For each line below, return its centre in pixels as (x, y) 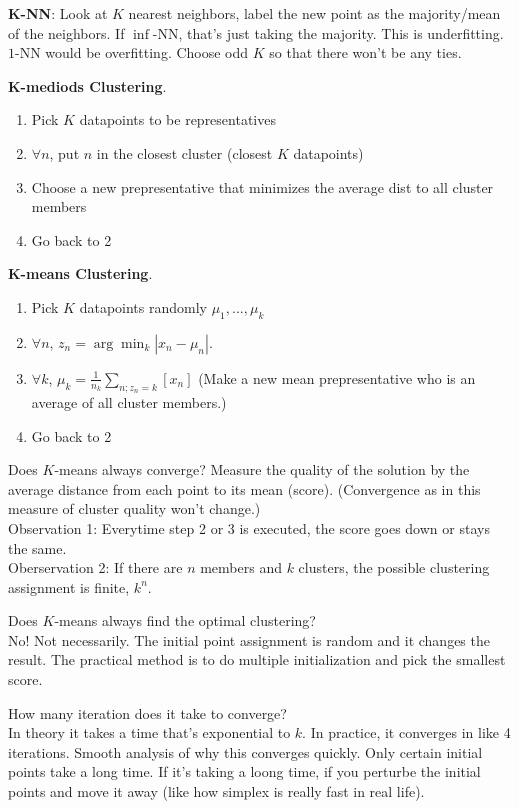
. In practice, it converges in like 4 (406, 732)
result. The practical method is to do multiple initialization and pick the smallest (257, 659)
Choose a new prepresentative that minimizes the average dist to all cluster (262, 186)
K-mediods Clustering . (87, 85)
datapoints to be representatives (177, 119)
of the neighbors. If (66, 32)
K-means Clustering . (80, 273)
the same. (37, 547)
